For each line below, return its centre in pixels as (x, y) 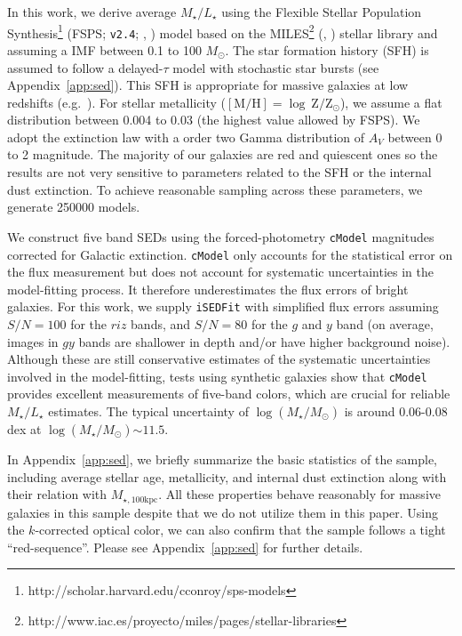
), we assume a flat (391, 102)
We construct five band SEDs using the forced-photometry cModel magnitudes (221, 236)
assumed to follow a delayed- (85, 67)
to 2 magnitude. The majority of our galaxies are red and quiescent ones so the (223, 154)
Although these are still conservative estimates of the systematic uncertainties (219, 359)
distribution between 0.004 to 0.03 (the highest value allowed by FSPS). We (214, 120)
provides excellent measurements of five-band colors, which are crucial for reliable (229, 394)
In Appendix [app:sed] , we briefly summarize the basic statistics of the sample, (223, 459)
